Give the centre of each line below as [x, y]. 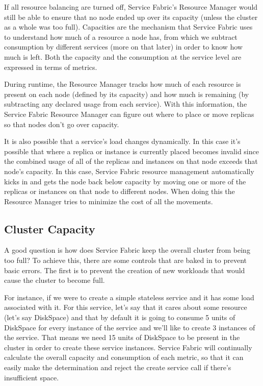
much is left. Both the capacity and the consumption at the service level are [123, 56]
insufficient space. [32, 377]
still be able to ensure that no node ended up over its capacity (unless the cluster [131, 17]
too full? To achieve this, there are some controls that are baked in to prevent [125, 260]
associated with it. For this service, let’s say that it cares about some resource [126, 307]
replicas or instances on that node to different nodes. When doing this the [120, 191]
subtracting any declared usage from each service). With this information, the [126, 104]
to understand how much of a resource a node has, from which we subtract [121, 37]
